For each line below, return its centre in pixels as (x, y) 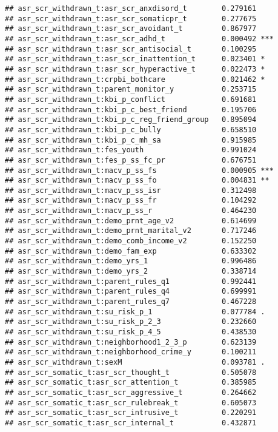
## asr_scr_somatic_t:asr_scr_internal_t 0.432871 (131, 423)
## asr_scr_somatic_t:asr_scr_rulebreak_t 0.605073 (131, 403)
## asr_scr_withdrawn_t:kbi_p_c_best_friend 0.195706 (131, 110)
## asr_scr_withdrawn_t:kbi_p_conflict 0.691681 (131, 99)
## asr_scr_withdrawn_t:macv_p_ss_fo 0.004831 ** (137, 181)
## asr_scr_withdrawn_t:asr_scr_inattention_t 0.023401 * (135, 59)
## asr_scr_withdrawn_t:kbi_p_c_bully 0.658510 (131, 130)
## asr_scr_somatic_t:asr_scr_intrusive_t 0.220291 (131, 413)
